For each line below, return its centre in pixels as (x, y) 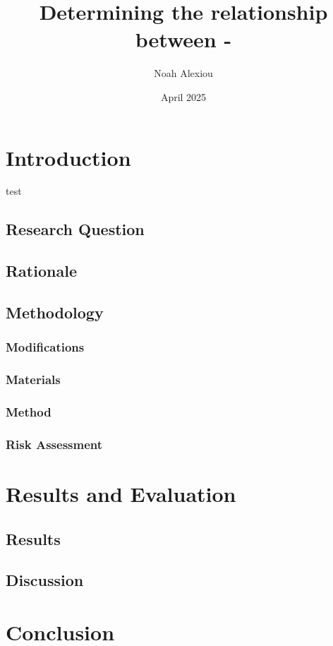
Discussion (45, 580)
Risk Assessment (54, 444)
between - (183, 39)
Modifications (45, 347)
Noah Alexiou (183, 73)
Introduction (68, 157)
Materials (33, 379)
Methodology (55, 312)
